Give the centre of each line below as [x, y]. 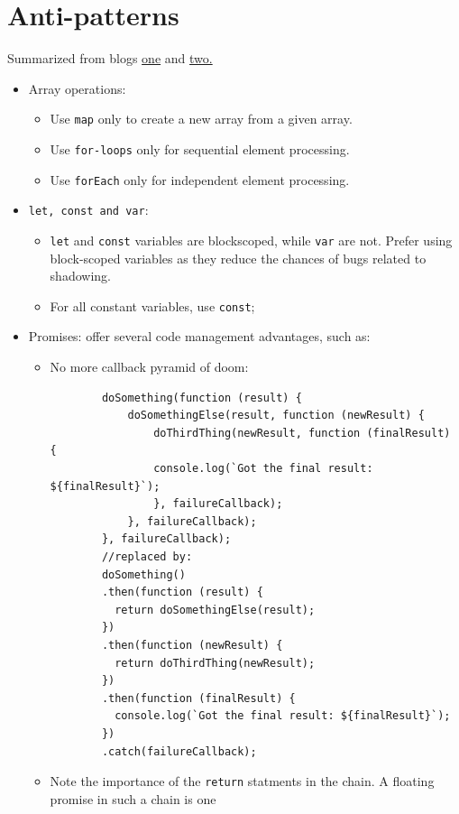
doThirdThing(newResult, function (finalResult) [302, 433]
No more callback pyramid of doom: [149, 367]
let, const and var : [88, 210]
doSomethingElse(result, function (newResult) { [276, 416]
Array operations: [77, 88]
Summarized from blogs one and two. [110, 58]
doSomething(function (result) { [202, 398]
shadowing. [80, 276]
